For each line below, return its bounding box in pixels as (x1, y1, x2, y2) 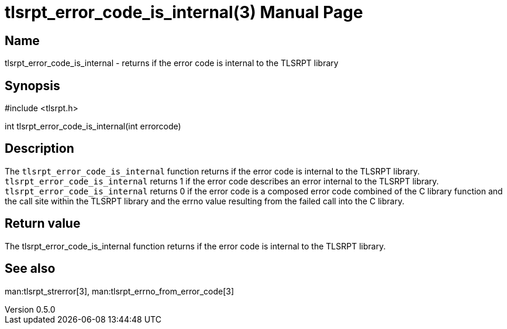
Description (5, 141, 74, 156)
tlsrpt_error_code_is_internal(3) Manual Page (5, 2, 363, 22)
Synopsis (5, 78, 60, 93)
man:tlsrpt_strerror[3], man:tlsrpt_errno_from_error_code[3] (5, 286, 234, 296)
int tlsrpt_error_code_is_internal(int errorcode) (5, 121, 181, 132)
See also (5, 261, 56, 276)
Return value (5, 216, 81, 231)
